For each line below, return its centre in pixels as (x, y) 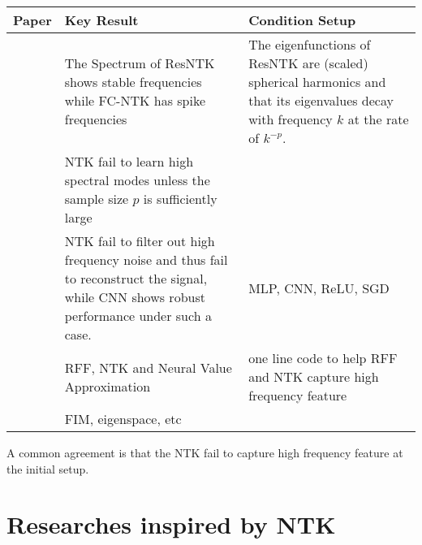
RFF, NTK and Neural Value (148, 367)
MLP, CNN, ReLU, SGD (319, 288)
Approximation (108, 386)
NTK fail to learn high (129, 161)
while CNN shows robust (135, 297)
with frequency (291, 119)
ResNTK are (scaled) (308, 63)
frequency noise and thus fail (146, 260)
